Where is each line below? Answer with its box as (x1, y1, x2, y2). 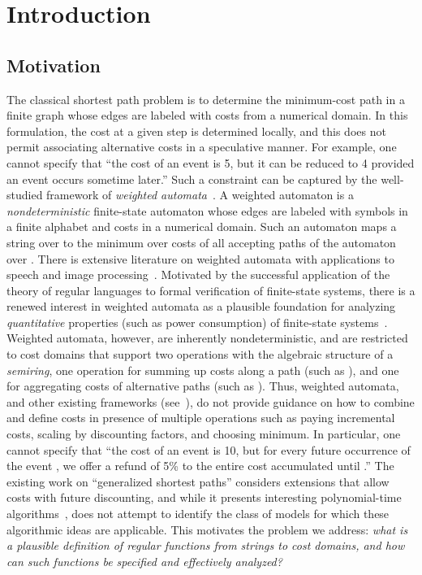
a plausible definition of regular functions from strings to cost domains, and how (6, 537, 405, 554)
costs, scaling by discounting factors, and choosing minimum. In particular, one (6, 425, 401, 442)
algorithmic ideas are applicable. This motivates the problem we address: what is (6, 521, 408, 538)
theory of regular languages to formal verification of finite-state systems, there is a (6, 281, 416, 298)
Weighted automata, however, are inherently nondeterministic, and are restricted (6, 329, 408, 346)
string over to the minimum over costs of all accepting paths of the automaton (6, 233, 396, 250)
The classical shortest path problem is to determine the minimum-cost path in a (6, 90, 405, 107)
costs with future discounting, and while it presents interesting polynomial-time (6, 489, 402, 506)
